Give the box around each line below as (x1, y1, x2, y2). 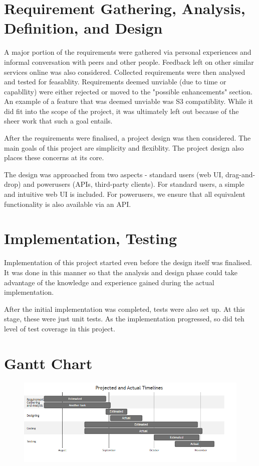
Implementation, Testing (4, 228, 177, 249)
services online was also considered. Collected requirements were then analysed (4, 66, 245, 77)
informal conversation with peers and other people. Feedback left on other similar (4, 56, 254, 67)
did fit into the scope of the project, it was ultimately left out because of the (4, 105, 239, 116)
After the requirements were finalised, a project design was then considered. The (4, 133, 251, 143)
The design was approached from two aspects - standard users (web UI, (4, 169, 223, 179)
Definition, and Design (4, 18, 163, 38)
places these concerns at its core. (4, 152, 104, 163)
